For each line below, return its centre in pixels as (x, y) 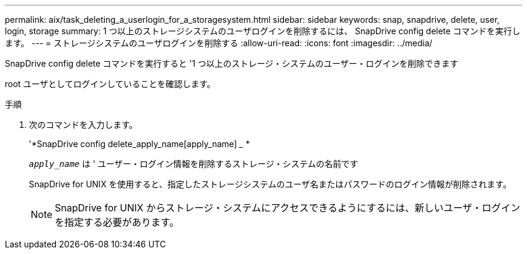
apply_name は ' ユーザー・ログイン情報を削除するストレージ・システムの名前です (194, 164)
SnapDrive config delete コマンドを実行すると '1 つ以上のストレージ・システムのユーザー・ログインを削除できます (232, 63)
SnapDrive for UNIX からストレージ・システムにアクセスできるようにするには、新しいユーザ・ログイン (288, 208)
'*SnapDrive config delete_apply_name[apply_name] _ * (140, 144)
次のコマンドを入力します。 (83, 125)
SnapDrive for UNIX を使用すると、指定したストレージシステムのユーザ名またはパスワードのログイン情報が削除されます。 (270, 184)
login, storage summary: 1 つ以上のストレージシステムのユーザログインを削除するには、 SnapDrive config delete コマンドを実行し (263, 31)
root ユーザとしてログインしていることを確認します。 (110, 84)
